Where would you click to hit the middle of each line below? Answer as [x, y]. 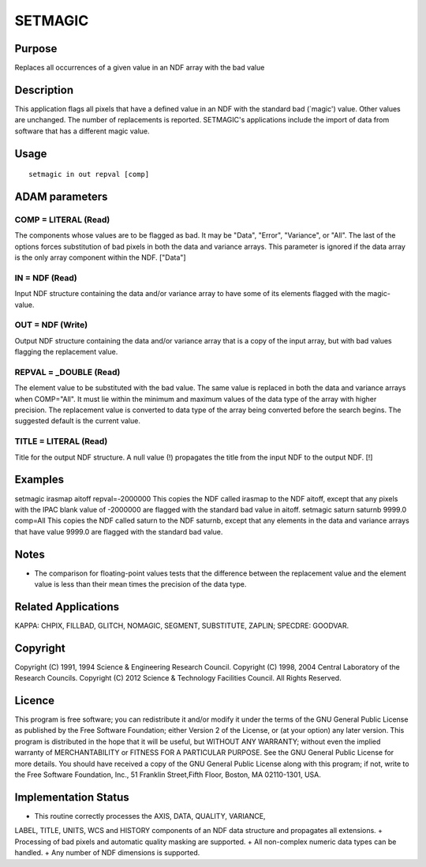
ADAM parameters [61, 196]
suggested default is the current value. [78, 421]
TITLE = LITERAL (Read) [61, 441]
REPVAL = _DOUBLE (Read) [67, 372]
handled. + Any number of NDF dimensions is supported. [107, 853]
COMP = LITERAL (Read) [62, 220]
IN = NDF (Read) [46, 278]
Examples [39, 480]
